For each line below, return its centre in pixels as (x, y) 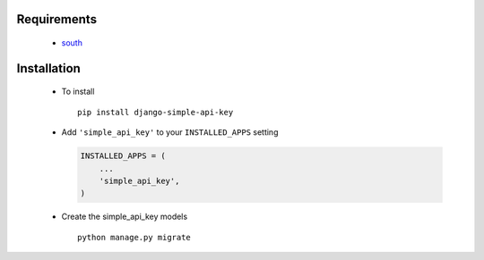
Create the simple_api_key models (125, 217)
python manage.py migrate (134, 237)
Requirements (57, 19)
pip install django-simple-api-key (156, 112)
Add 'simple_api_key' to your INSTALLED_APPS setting (170, 132)
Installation (48, 68)
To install (78, 92)
